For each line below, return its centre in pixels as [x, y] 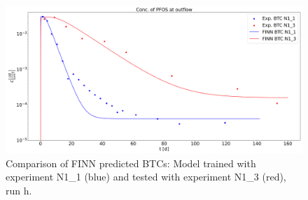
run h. [19, 190]
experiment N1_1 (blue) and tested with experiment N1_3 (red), [146, 177]
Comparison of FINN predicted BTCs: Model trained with [131, 163]
